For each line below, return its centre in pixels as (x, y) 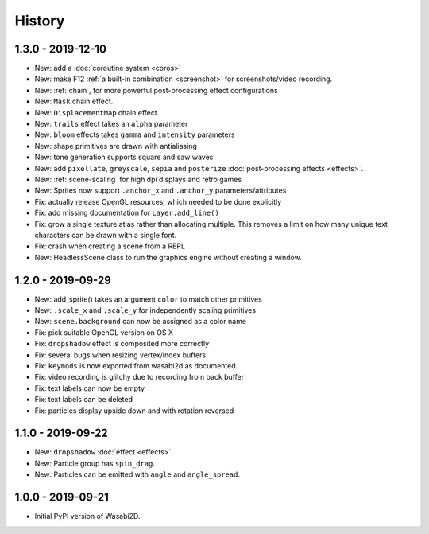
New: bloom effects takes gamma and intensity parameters (135, 134)
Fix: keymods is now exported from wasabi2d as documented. (136, 365)
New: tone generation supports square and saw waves (124, 157)
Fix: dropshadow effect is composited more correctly (122, 344)
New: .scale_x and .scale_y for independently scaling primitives (145, 310)
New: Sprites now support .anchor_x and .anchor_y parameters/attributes (160, 190)
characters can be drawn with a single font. (106, 235)
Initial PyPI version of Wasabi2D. (87, 516)
